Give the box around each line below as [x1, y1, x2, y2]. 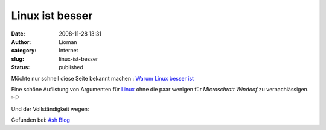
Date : [11, 30, 25, 37]
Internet [59, 47, 78, 54]
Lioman [59, 38, 78, 45]
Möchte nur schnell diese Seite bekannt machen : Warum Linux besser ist [11, 75, 194, 82]
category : [11, 47, 37, 54]
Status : [11, 64, 30, 71]
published [59, 64, 84, 71]
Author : [11, 38, 31, 45]
